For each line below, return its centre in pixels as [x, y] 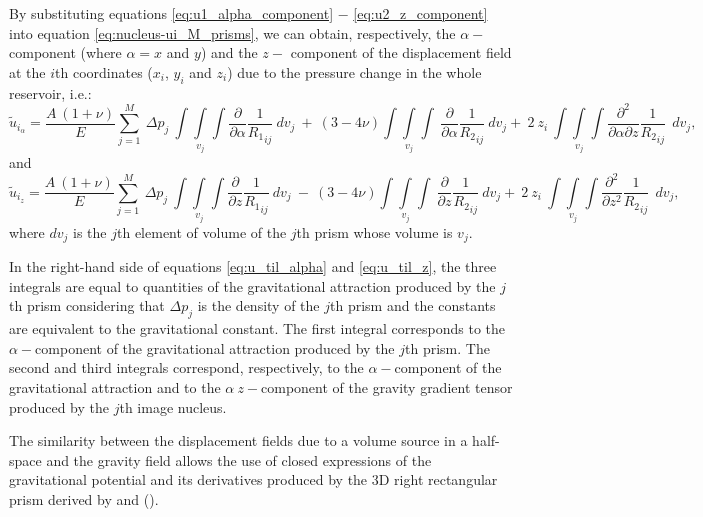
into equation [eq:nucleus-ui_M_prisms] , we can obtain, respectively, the [232, 32]
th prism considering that [87, 305]
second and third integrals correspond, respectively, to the [186, 367]
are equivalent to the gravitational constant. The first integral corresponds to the [257, 328]
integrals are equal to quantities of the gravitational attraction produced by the [252, 285]
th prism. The [447, 347]
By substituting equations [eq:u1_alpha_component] [171, 13]
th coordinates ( [104, 71]
